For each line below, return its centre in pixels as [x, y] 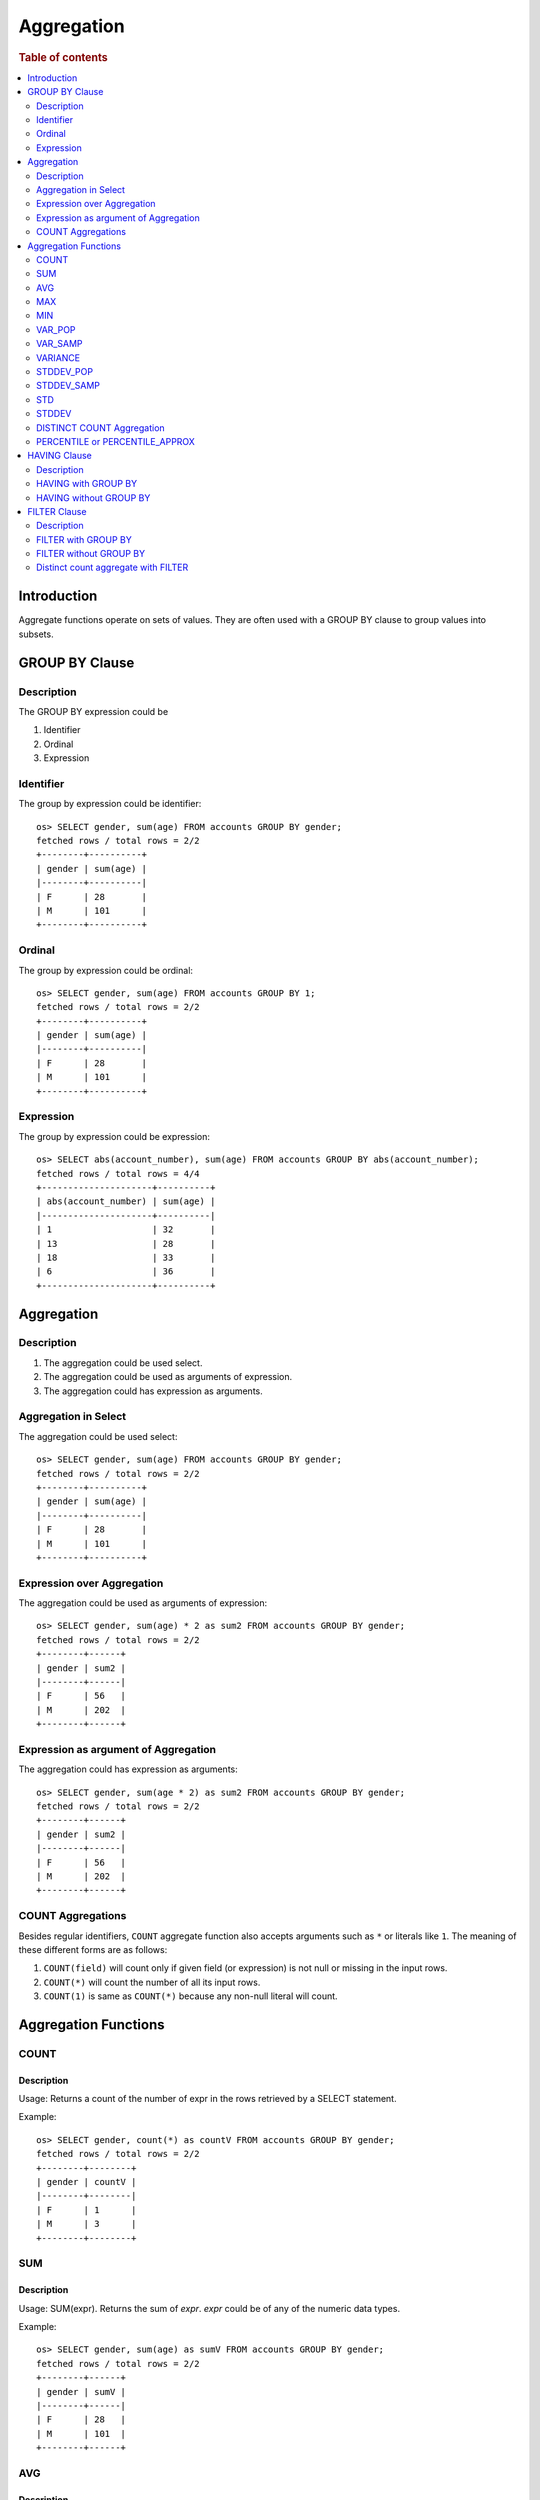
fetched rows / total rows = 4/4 [118, 1173]
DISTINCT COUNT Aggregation [100, 427]
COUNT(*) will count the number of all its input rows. [152, 1982]
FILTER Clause [57, 511]
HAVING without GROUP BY [93, 497]
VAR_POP [56, 329]
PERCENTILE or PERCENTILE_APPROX [115, 441]
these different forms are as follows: [93, 1949]
